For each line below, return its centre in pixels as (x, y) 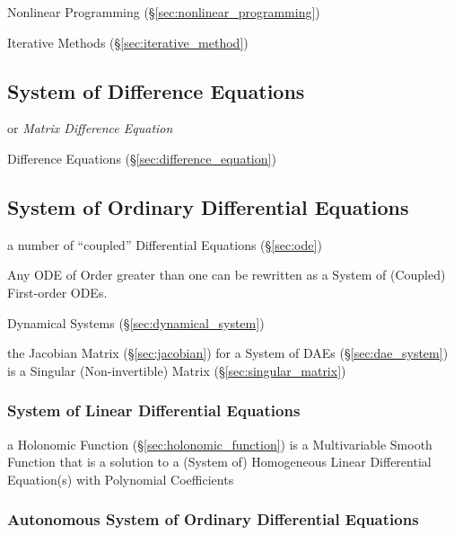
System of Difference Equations (156, 90)
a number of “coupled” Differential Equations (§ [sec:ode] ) (165, 244)
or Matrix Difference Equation (90, 128)
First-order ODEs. (57, 292)
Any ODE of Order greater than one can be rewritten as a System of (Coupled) (227, 275)
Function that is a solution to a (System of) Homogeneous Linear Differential (219, 462)
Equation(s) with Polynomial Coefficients (121, 479)
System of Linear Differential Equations (154, 410)
